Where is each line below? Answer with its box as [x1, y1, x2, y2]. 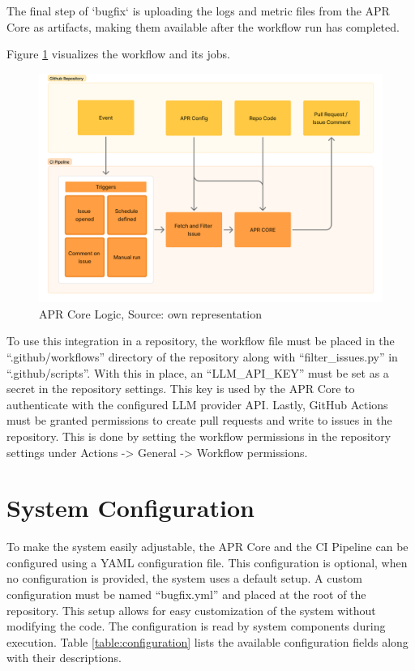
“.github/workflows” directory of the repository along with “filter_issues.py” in [6, 348, 398, 365]
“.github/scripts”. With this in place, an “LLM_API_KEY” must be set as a [6, 364, 389, 381]
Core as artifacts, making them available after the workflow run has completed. [6, 18, 400, 35]
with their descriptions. [6, 649, 122, 666]
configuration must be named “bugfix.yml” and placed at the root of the [6, 586, 366, 603]
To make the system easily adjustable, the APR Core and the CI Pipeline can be [6, 538, 409, 555]
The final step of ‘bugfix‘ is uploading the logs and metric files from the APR [6, 2, 390, 19]
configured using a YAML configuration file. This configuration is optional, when [6, 553, 408, 571]
